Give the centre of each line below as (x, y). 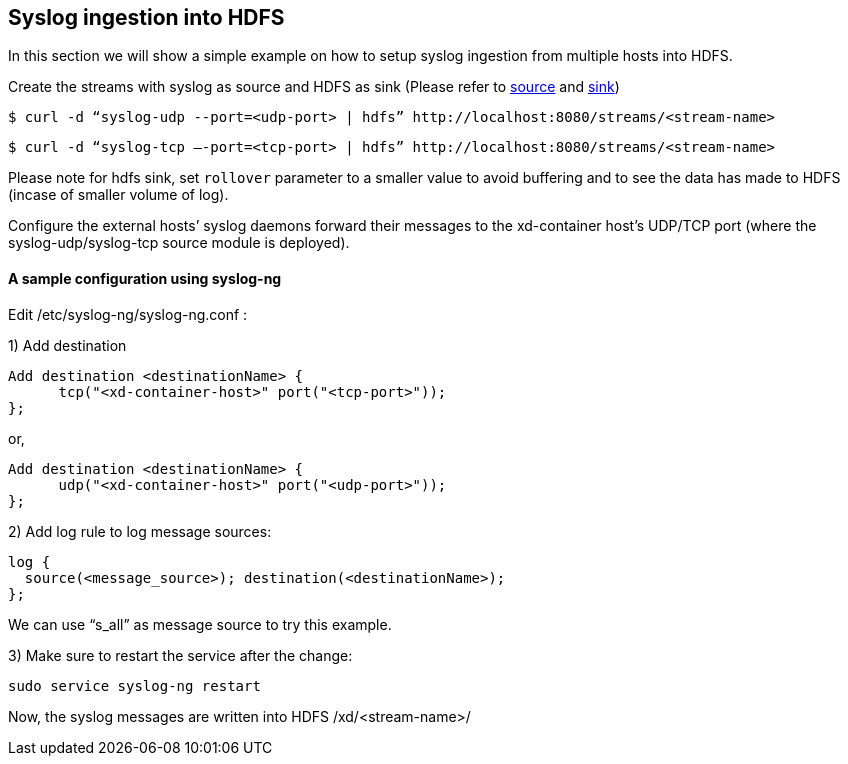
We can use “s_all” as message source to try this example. (200, 624)
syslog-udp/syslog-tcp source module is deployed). (179, 243)
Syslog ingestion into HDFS (146, 17)
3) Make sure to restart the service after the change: (180, 655)
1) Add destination (67, 345)
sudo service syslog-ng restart (134, 685)
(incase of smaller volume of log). (118, 195)
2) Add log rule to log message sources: (140, 531)
